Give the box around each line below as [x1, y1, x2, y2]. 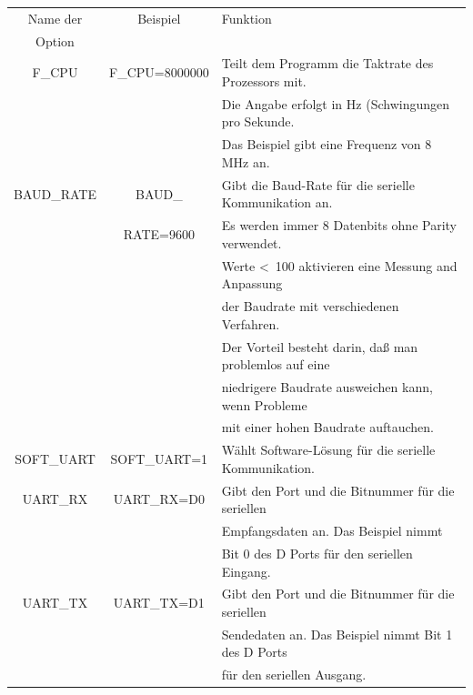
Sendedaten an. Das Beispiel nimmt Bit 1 [221, 624, 453, 643]
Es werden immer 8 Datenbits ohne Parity [221, 216, 457, 235]
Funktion [221, 8, 272, 27]
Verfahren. [221, 314, 280, 333]
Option [35, 31, 75, 50]
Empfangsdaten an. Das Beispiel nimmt [221, 521, 443, 540]
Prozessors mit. [221, 72, 307, 91]
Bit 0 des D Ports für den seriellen [221, 543, 413, 562]
